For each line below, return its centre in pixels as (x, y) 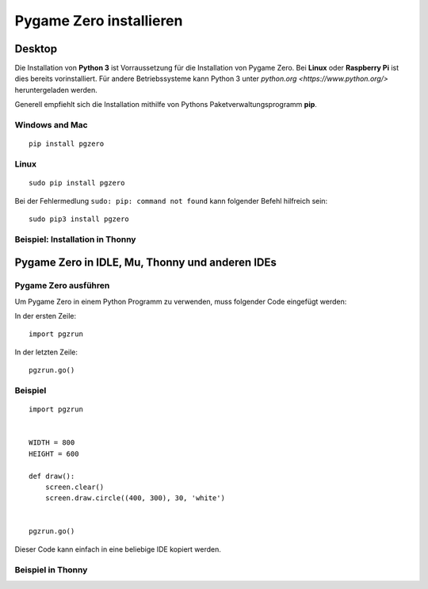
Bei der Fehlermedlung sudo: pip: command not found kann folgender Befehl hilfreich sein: (171, 201)
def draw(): (52, 476)
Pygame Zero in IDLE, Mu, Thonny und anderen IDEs (145, 263)
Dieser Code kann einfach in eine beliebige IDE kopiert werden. (118, 549)
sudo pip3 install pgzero (79, 219)
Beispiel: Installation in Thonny (75, 239)
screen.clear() (75, 487)
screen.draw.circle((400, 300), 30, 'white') (135, 498)
